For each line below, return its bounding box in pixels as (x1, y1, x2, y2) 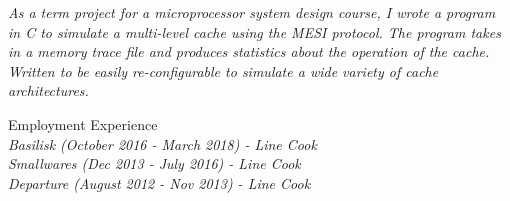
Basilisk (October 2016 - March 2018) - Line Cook (8, 133, 317, 154)
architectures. (8, 80, 89, 101)
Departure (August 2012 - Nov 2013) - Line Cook (8, 172, 311, 193)
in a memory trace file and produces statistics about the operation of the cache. (8, 41, 490, 62)
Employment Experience (8, 113, 158, 134)
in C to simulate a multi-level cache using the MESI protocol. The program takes (8, 21, 501, 42)
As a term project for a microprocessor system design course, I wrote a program (8, 2, 496, 22)
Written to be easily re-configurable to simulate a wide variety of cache (8, 60, 439, 81)
